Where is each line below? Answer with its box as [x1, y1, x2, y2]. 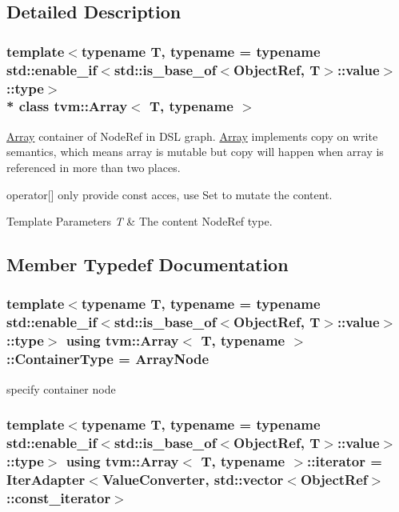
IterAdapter [6, 469, 86, 489]
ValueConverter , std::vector [102, 469, 284, 489]
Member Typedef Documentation [6, 252, 289, 277]
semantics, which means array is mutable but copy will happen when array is [6, 143, 384, 160]
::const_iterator [6, 487, 111, 507]
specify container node [6, 380, 116, 397]
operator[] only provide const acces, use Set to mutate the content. [6, 186, 333, 202]
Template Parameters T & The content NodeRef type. [6, 213, 273, 230]
